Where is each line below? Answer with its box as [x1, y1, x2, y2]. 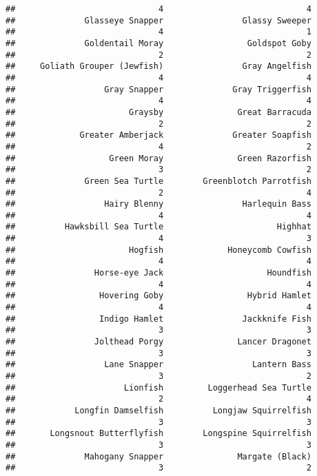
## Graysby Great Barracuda [6, 107, 311, 117]
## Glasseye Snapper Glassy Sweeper [6, 15, 311, 25]
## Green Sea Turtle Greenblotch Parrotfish [6, 176, 311, 186]
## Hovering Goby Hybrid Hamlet [6, 291, 311, 301]
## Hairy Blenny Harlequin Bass [6, 199, 311, 209]
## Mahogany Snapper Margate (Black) [6, 451, 311, 462]
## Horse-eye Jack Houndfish [6, 268, 311, 278]
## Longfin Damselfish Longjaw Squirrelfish [6, 405, 311, 415]
